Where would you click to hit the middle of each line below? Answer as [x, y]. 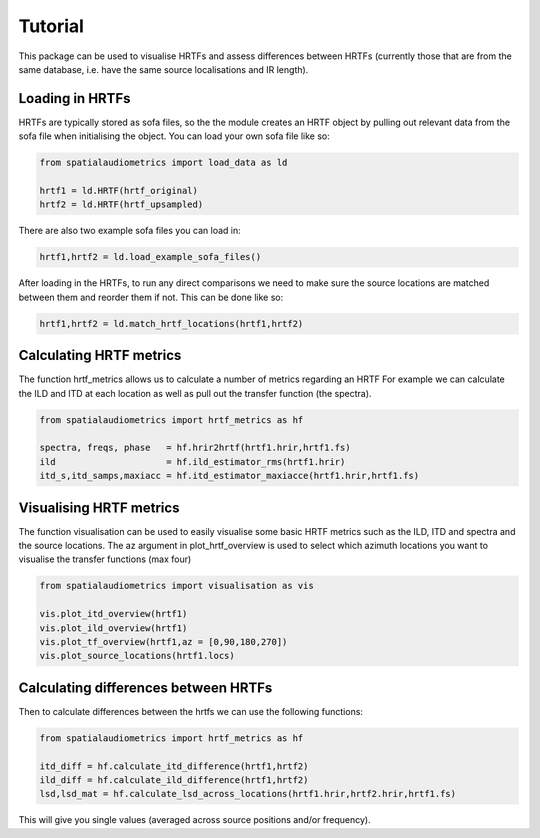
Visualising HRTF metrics [99, 507]
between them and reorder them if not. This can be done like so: [151, 297]
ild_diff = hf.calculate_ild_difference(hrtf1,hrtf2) [174, 780]
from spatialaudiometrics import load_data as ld [163, 163]
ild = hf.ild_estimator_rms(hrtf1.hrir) [192, 461]
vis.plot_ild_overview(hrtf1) [113, 628]
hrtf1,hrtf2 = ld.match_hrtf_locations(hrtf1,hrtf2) [171, 323]
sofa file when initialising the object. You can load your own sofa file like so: [174, 136]
